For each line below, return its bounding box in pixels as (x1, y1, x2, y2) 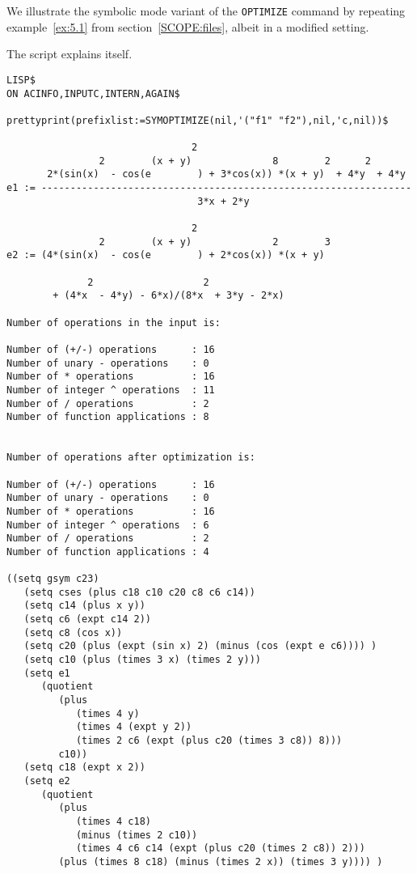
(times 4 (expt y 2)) (75, 721, 192, 733)
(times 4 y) (75, 707, 140, 719)
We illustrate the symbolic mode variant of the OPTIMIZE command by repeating (6, 2, 406, 19)
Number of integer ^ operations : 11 (6, 384, 215, 396)
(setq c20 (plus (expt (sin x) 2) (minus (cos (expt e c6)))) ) (23, 640, 377, 652)
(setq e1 (23, 667, 70, 679)
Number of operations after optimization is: (6, 452, 255, 464)
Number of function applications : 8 (6, 411, 209, 423)
